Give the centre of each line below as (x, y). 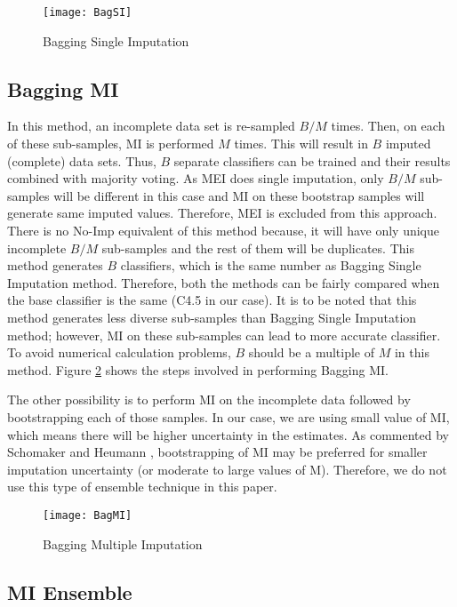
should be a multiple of (311, 352)
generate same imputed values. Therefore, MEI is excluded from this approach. (222, 213)
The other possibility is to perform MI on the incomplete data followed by (209, 399)
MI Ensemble (70, 591)
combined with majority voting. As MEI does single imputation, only (196, 178)
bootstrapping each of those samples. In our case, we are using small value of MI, (228, 416)
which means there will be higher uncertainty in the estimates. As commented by (228, 434)
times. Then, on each (388, 126)
